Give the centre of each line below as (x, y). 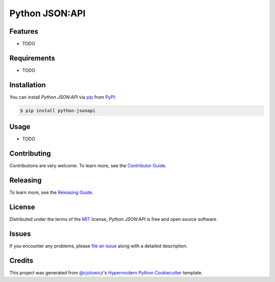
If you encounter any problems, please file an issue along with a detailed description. (99, 246)
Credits (21, 260)
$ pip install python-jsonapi (58, 110)
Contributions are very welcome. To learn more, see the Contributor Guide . (88, 166)
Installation (28, 85)
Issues (20, 234)
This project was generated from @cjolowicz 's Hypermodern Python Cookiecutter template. (106, 272)
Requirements (32, 58)
